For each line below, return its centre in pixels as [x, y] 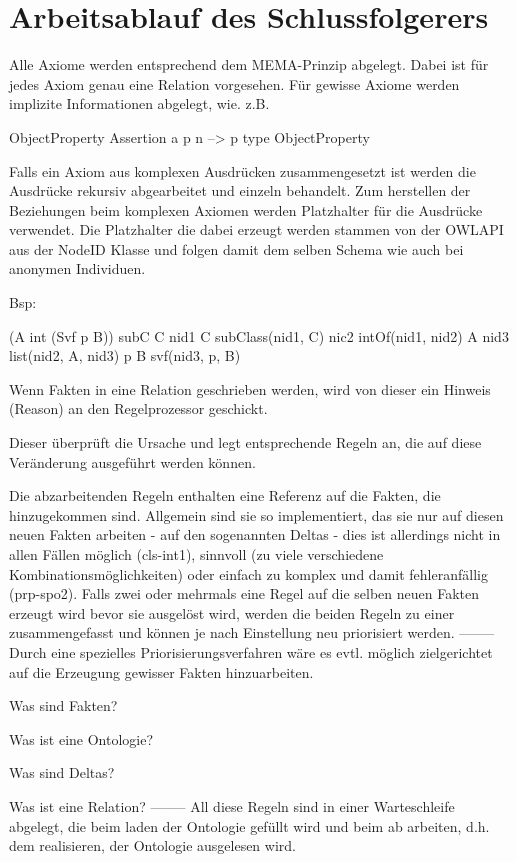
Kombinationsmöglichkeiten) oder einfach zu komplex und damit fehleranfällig [248, 573]
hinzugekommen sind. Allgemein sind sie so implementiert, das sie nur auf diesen [256, 514]
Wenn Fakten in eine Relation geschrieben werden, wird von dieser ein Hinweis [250, 388]
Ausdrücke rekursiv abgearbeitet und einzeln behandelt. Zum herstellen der [240, 190]
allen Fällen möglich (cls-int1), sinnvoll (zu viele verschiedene [196, 554]
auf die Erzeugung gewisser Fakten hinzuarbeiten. [161, 671]
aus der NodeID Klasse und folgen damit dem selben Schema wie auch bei [236, 248]
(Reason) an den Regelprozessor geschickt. [138, 408]
